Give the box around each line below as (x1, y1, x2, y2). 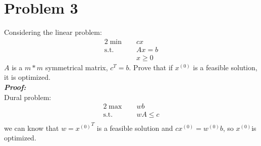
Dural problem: (4, 91, 51, 102)
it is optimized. (4, 72, 50, 82)
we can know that (4, 122, 59, 133)
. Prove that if (129, 62, 173, 72)
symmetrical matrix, (45, 62, 108, 72)
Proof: (4, 82, 26, 92)
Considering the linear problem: (4, 27, 102, 37)
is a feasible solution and (96, 122, 173, 133)
